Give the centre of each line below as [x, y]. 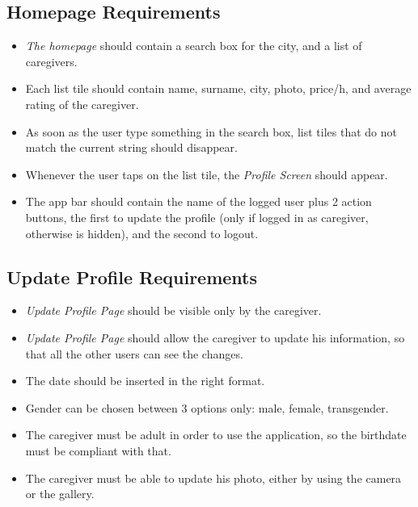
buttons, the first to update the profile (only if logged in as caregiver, [197, 217]
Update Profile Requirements [132, 277]
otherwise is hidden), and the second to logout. [142, 233]
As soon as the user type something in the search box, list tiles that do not [211, 131]
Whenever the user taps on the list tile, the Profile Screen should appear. [207, 174]
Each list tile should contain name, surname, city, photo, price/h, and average [218, 88]
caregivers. [51, 61]
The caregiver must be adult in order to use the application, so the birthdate [216, 435]
